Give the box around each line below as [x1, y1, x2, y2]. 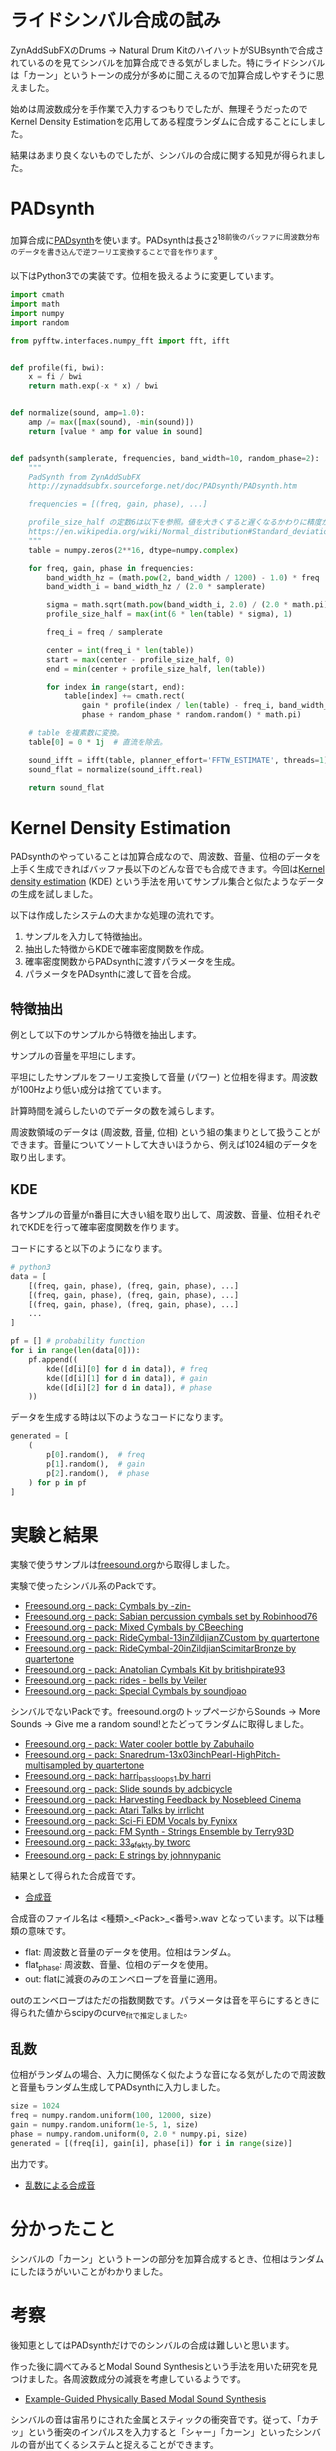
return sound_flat [28, 782, 105, 793]
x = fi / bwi [28, 372, 83, 382]
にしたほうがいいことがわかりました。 [10, 2265, 168, 2277]
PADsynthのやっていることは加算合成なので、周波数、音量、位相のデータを [10, 851, 322, 863]
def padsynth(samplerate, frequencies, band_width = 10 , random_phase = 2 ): [10, 453, 320, 463]
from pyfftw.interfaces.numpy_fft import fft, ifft [10, 336, 230, 346]
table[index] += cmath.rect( [63, 691, 186, 701]
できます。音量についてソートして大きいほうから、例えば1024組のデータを [10, 1139, 318, 1151]
